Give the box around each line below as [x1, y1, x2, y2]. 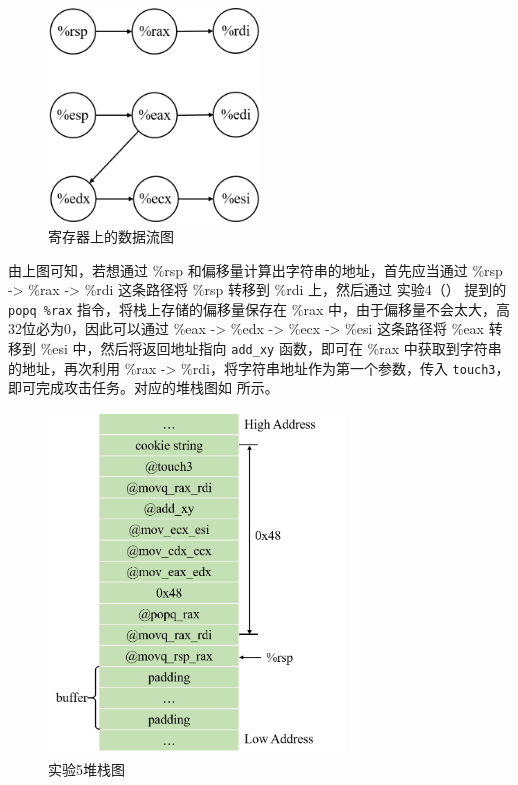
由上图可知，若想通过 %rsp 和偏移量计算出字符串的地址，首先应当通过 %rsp [8, 259, 503, 280]
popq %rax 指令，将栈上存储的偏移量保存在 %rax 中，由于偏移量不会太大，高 [8, 298, 510, 319]
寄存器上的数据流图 [48, 225, 174, 246]
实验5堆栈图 [48, 759, 125, 780]
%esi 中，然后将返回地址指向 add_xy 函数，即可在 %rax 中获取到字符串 [40, 337, 502, 358]
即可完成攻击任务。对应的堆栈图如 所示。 [8, 377, 279, 398]
